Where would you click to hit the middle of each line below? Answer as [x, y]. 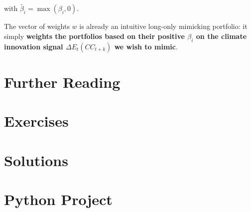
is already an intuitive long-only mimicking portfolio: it [163, 26]
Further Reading [62, 82]
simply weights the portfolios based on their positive [94, 36]
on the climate [221, 36]
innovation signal [34, 46]
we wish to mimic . [146, 46]
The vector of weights [37, 26]
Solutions [36, 160]
